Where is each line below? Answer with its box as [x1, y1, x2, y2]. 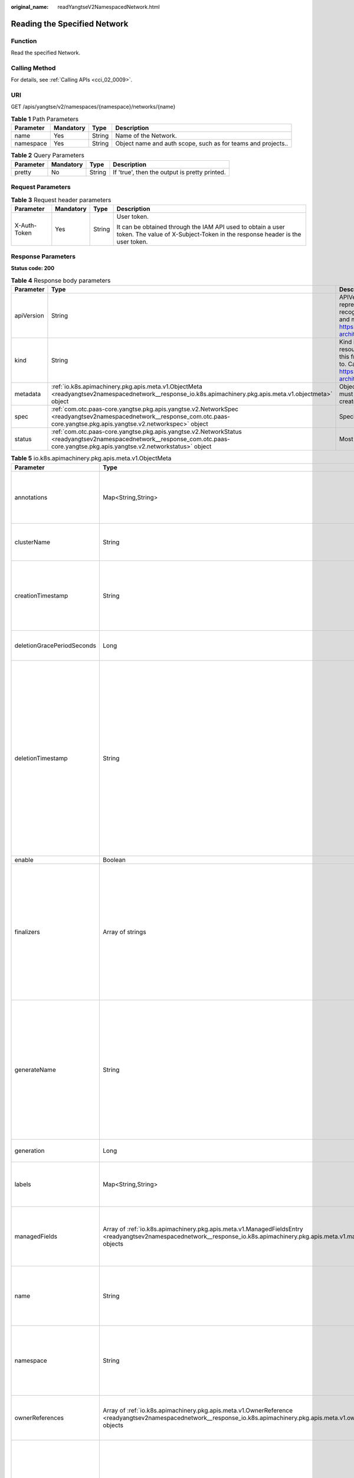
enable [14, 855, 34, 864]
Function [11, 37, 37, 45]
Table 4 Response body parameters [11, 277, 111, 285]
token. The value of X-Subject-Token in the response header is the [116, 230, 301, 238]
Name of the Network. [115, 132, 177, 140]
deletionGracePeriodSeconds [14, 641, 97, 650]
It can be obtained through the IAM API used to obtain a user [116, 222, 286, 231]
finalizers [14, 928, 41, 936]
